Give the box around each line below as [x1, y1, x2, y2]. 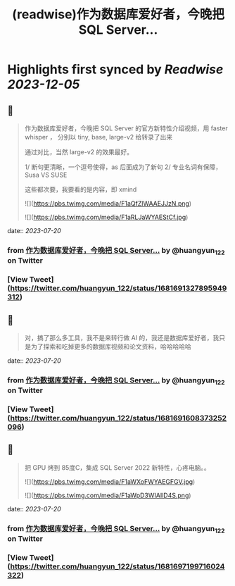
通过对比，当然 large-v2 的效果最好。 [24, 148, 134, 156]
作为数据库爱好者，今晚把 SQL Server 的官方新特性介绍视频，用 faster [24, 124, 228, 132]
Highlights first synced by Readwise [7, 61, 224, 77]
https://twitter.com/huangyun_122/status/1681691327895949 [10, 283, 227, 293]
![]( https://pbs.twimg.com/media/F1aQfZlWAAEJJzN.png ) [24, 199, 192, 208]
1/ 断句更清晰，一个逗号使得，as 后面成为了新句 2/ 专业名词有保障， [24, 163, 222, 171]
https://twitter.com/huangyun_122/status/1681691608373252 [10, 413, 227, 423]
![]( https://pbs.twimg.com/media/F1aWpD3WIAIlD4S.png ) [24, 491, 191, 499]
